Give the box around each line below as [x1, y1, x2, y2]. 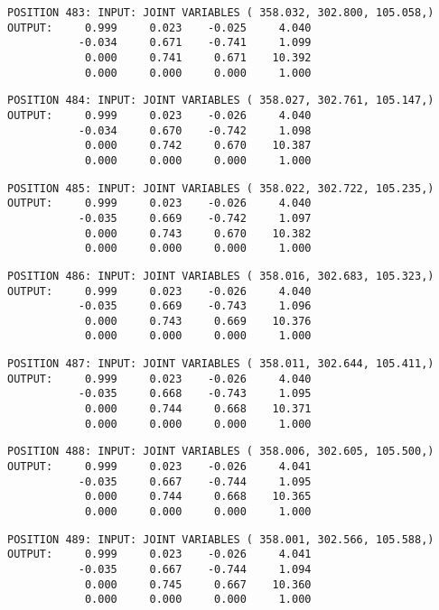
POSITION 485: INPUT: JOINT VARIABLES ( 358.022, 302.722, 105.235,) [7, 181, 434, 195]
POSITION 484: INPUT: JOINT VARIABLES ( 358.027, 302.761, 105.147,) [7, 94, 434, 107]
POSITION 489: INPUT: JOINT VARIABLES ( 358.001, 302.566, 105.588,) [7, 532, 434, 546]
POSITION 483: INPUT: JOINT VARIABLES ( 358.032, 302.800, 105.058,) [7, 6, 434, 19]
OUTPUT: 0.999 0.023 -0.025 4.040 [7, 21, 312, 34]
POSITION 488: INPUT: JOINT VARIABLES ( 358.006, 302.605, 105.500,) [7, 445, 434, 458]
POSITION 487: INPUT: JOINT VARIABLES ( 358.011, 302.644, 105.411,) [7, 357, 434, 371]
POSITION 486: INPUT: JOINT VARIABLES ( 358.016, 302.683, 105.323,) [7, 269, 434, 282]
